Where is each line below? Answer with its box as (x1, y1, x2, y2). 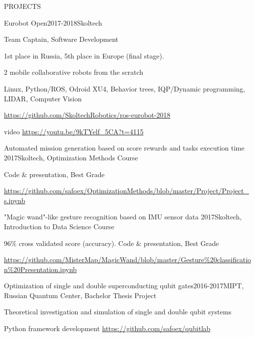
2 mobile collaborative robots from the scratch (4, 67, 143, 77)
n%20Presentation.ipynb (4, 264, 77, 274)
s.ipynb (4, 195, 26, 205)
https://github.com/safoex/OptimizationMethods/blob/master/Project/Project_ (4, 185, 249, 196)
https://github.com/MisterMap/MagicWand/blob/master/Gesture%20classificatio (4, 254, 251, 265)
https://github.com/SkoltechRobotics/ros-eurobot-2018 (4, 110, 170, 120)
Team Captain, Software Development (4, 34, 118, 44)
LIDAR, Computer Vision (4, 93, 82, 103)
